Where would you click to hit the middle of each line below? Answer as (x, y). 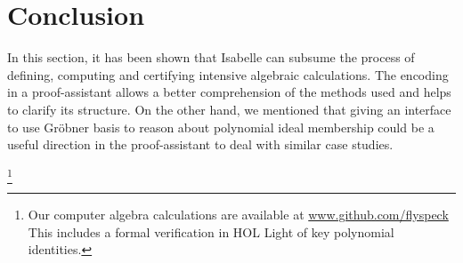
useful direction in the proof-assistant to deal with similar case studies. (200, 144)
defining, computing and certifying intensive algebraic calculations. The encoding (228, 74)
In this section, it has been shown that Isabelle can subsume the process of (211, 57)
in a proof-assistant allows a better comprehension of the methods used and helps (229, 92)
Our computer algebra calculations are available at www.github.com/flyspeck (238, 215)
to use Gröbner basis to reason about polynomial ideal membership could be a (221, 127)
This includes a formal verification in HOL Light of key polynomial (211, 231)
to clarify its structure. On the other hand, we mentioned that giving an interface (229, 109)
